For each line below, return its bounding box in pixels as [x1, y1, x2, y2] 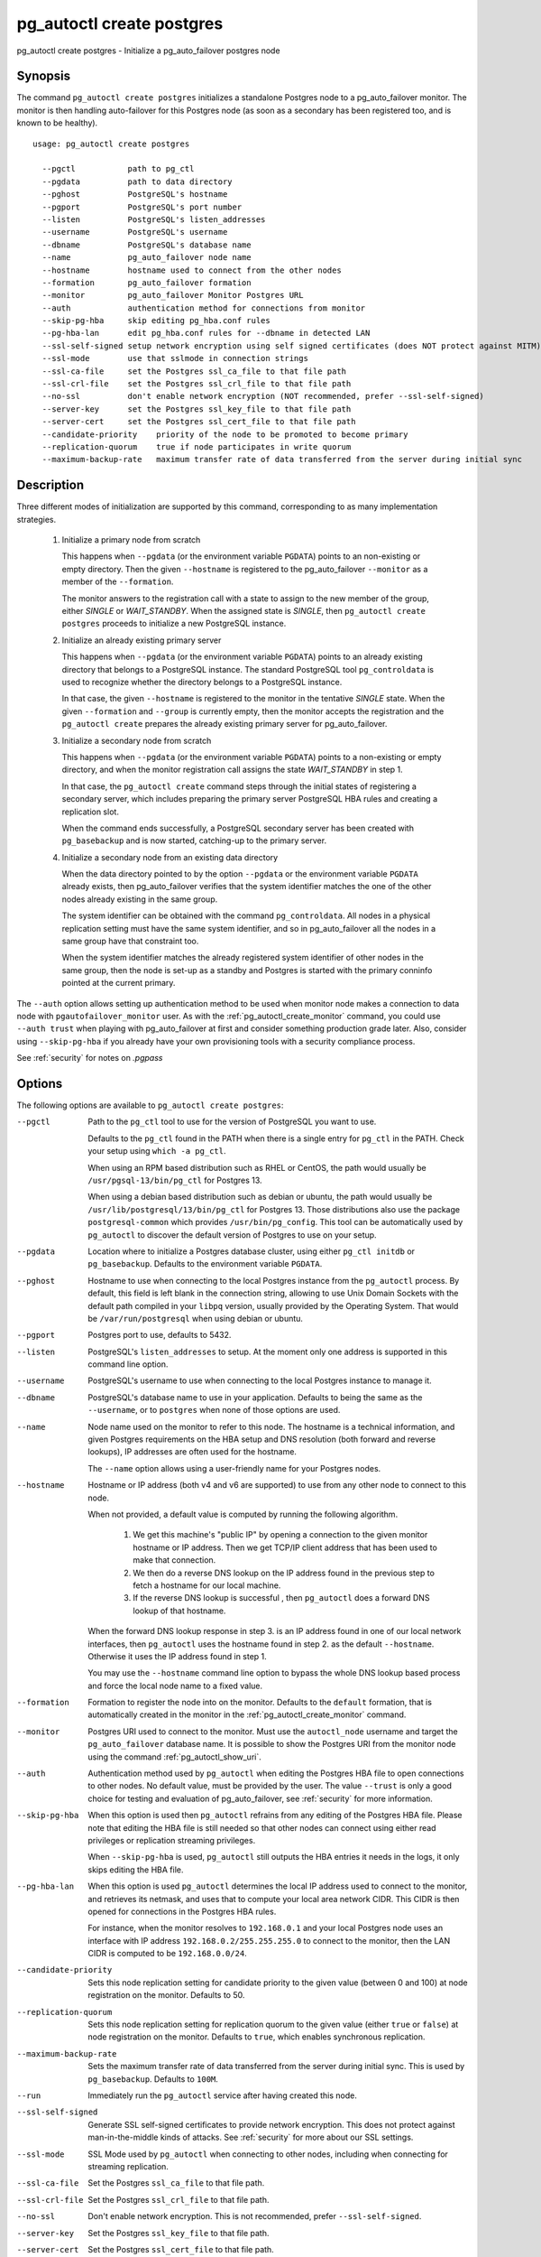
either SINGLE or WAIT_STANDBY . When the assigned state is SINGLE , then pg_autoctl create [61, 606, 426, 617]
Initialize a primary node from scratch [61, 534, 201, 545]
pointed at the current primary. [61, 978, 176, 989]
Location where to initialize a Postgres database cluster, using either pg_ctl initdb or [87, 1246, 415, 1257]
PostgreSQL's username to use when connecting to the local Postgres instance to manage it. [87, 1375, 432, 1386]
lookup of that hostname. [133, 1605, 226, 1616]
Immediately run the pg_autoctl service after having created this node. [87, 2090, 358, 2101]
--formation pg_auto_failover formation [41, 277, 252, 288]
